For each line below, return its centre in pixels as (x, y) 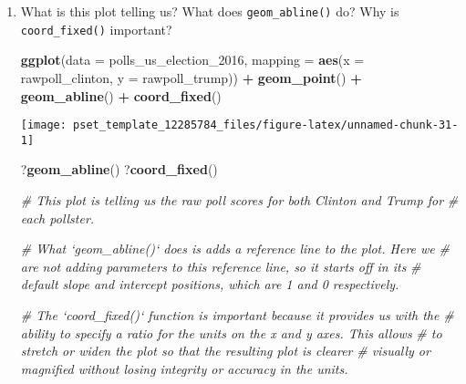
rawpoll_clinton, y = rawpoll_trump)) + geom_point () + (191, 77)
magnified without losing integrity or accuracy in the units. (184, 368)
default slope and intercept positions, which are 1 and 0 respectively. (210, 284)
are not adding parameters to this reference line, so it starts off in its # (221, 266)
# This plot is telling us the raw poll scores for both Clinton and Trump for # (239, 200)
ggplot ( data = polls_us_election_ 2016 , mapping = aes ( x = (192, 60)
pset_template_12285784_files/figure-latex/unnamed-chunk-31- (266, 125)
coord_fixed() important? (96, 29)
